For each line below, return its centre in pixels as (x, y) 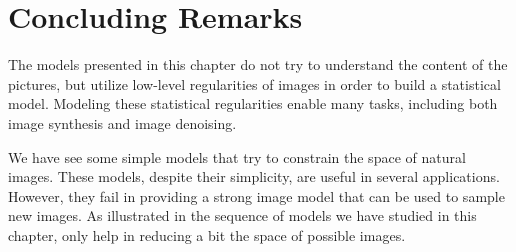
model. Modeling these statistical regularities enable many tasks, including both (253, 103)
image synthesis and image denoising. (122, 122)
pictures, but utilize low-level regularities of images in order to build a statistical (254, 83)
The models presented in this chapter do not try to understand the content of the (258, 64)
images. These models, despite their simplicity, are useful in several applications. (254, 176)
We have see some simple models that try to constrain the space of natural (237, 156)
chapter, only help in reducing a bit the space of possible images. (207, 234)
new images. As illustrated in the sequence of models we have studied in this (242, 215)
